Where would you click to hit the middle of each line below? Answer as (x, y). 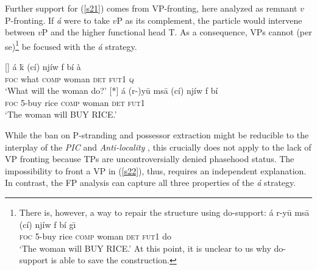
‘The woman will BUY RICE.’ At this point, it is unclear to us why (145, 248)
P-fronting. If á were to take (57, 20)
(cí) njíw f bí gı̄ (48, 224)
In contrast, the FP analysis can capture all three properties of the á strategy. (151, 183)
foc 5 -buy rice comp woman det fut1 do (95, 236)
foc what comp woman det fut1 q (69, 78)
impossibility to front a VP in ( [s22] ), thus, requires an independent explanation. (156, 170)
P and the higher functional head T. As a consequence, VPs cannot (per (177, 32)
